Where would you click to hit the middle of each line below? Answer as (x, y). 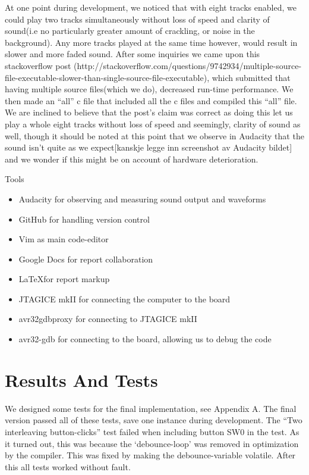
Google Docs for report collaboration (86, 259)
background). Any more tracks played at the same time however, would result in (151, 42)
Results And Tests (81, 379)
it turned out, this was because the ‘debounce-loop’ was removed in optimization (152, 443)
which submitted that (251, 77)
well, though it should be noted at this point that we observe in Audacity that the (154, 135)
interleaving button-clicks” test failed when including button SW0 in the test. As (152, 431)
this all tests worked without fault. (68, 466)
